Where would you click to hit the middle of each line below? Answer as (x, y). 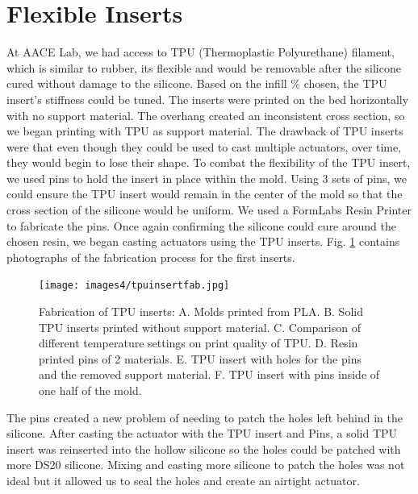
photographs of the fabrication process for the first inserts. (151, 257)
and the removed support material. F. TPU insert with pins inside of (209, 374)
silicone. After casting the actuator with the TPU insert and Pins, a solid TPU (202, 433)
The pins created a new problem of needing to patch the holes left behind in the (205, 417)
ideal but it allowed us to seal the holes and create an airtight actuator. (183, 481)
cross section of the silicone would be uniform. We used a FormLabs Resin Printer (209, 210)
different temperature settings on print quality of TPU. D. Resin (199, 343)
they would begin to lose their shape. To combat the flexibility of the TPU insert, (209, 162)
